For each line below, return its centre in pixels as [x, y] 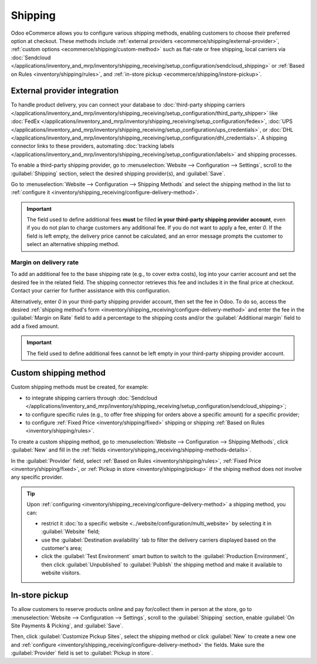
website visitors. [61, 573]
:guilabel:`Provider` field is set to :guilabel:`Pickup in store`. [82, 653]
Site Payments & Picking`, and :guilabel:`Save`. [67, 625]
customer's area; [62, 548]
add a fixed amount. [35, 326]
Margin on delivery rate [45, 263]
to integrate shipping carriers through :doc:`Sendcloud [92, 398]
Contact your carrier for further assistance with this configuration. [91, 291]
